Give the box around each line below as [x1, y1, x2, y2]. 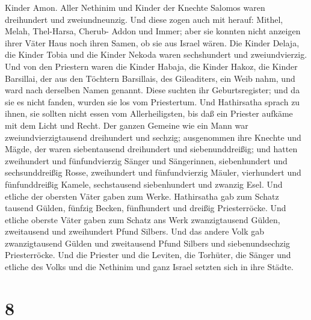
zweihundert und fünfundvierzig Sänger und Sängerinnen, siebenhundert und [5, 154, 288, 167]
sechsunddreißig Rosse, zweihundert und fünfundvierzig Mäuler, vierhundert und [5, 166, 301, 179]
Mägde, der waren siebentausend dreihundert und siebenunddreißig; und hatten [5, 143, 298, 155]
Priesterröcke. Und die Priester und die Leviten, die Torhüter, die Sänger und [5, 248, 291, 261]
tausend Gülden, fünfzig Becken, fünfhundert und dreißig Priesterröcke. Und [5, 202, 286, 214]
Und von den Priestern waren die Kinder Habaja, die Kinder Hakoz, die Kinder [5, 60, 298, 72]
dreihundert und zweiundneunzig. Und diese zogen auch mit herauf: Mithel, [5, 13, 283, 25]
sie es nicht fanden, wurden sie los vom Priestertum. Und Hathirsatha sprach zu [5, 95, 300, 108]
